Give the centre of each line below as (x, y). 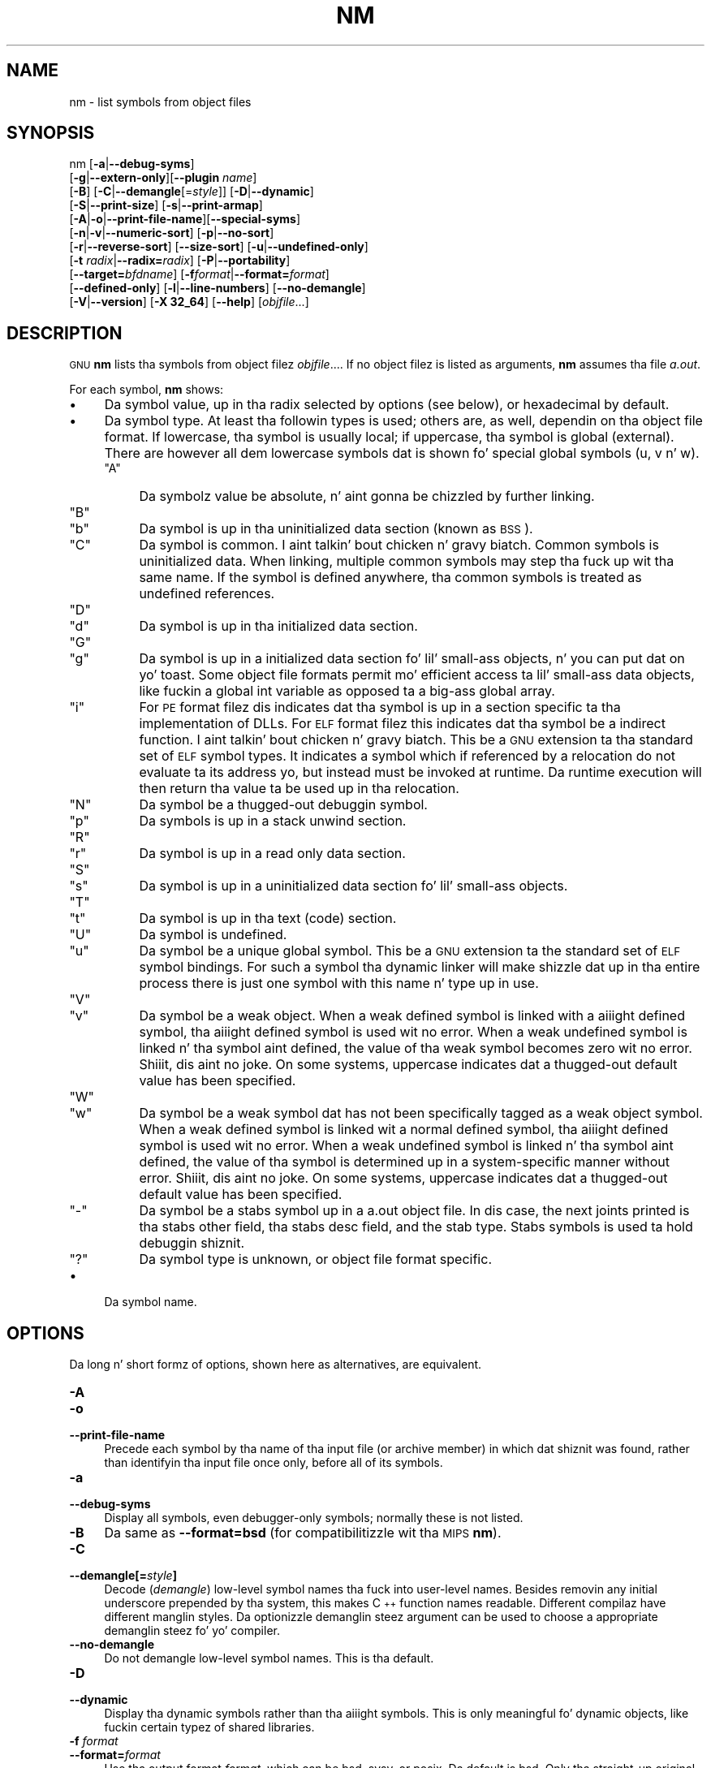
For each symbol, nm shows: (147, 390)
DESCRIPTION (65, 333)
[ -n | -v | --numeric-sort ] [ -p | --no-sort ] (172, 233)
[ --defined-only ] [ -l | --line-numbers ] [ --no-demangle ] (218, 288)
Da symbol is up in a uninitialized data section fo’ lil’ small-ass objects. (353, 886)
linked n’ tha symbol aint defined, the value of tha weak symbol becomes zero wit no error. (416, 1048)
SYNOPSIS (51, 133)
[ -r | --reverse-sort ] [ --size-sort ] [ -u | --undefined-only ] (219, 247)
